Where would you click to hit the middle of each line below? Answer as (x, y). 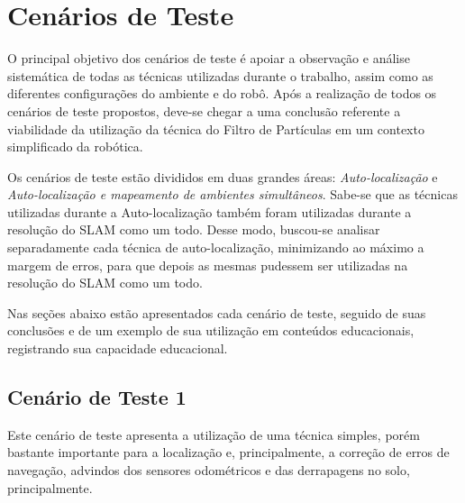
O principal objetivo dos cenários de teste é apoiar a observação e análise (209, 58)
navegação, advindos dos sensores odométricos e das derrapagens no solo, (209, 470)
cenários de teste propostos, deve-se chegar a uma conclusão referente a (204, 110)
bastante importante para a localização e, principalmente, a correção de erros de (228, 452)
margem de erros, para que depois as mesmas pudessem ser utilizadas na (208, 265)
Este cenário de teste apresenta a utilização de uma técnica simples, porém (214, 434)
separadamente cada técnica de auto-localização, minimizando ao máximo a (216, 247)
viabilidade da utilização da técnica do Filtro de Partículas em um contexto (216, 128)
